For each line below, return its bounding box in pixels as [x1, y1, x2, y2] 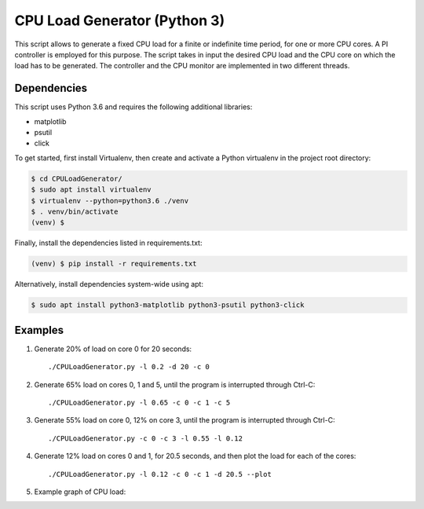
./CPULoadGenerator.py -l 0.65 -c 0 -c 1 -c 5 [48, 397, 231, 407]
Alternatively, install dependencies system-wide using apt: [14, 280, 204, 289]
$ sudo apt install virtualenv [31, 185, 152, 194]
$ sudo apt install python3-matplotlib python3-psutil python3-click [31, 301, 305, 309]
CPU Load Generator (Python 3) [14, 12, 225, 29]
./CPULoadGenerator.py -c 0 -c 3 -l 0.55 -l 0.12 [48, 434, 243, 443]
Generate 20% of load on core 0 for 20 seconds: [34, 344, 192, 353]
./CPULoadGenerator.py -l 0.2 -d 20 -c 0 [48, 362, 210, 372]
